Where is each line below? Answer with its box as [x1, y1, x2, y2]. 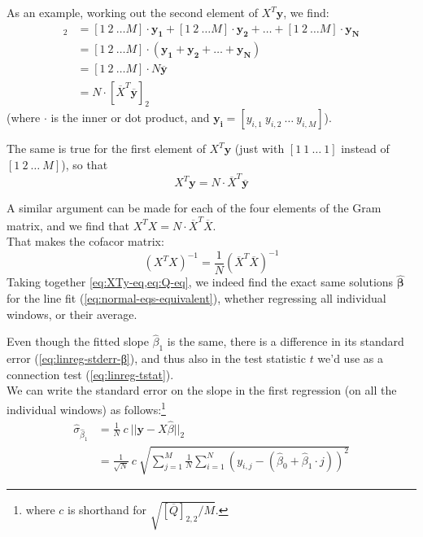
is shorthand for [68, 500, 147, 517]
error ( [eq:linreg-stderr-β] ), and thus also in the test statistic [7, 350, 306, 367]
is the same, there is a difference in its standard [167, 333, 404, 350]
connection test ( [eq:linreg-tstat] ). [7, 365, 174, 382]
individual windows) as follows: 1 [7, 399, 166, 417]
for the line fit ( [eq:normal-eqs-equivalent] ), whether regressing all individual [7, 290, 386, 307]
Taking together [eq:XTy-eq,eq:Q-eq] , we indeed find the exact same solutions [7, 273, 394, 290]
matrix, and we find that [7, 216, 129, 234]
